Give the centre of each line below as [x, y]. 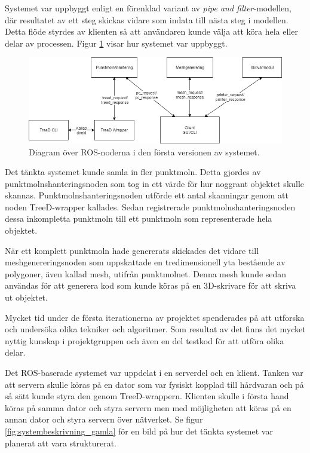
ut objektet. [26, 297]
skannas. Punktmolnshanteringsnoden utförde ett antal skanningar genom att [147, 195]
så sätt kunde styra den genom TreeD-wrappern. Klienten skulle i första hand [147, 396]
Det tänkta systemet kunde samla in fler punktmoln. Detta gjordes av [133, 172]
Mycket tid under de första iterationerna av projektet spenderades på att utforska [155, 317]
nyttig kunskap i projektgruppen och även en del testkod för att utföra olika [145, 340]
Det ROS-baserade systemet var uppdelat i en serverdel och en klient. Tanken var [154, 372]
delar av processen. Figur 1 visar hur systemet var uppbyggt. [116, 43]
